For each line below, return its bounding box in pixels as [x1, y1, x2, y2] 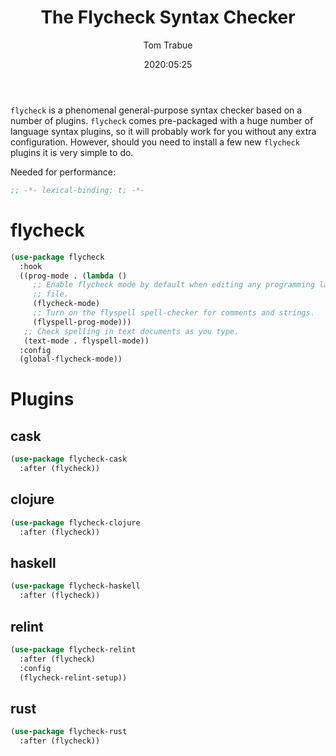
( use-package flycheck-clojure [10, 517, 141, 528]
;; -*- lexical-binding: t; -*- [10, 185, 145, 195]
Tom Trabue [143, 39, 193, 51]
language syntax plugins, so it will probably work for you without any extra [10, 125, 317, 137]
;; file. [32, 289, 70, 300]
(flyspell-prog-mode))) [32, 317, 132, 327]
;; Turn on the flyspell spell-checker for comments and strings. [32, 308, 315, 318]
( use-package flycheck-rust [10, 727, 128, 737]
